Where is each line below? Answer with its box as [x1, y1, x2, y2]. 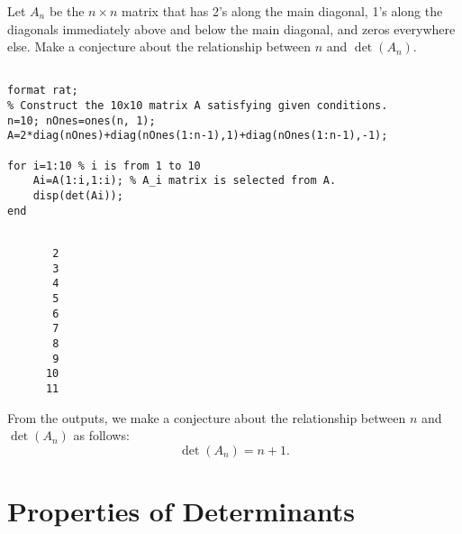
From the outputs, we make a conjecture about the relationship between [7, 408, 406, 427]
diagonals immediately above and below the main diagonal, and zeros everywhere [7, 19, 456, 38]
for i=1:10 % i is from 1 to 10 [7, 159, 201, 172]
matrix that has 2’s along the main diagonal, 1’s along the [122, 2, 443, 20]
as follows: [73, 426, 130, 445]
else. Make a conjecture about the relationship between [7, 37, 311, 56]
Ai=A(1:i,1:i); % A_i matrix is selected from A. [32, 174, 337, 188]
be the [49, 2, 85, 20]
